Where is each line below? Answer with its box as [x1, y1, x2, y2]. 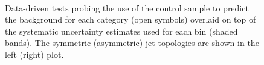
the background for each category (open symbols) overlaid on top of [5, 13, 256, 26]
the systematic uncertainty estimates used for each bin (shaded [5, 24, 238, 37]
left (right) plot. [5, 48, 64, 60]
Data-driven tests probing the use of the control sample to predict [5, 1, 249, 14]
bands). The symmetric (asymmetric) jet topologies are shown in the [5, 36, 259, 49]
